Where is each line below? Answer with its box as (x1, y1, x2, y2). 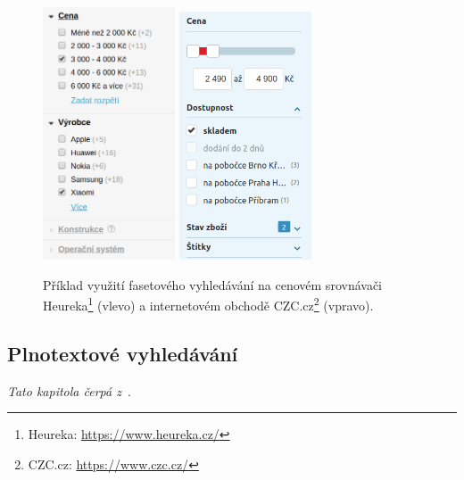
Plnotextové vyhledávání (7, 339, 238, 367)
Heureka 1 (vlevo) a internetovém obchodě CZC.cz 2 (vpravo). (43, 294, 374, 314)
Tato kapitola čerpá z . (7, 381, 131, 400)
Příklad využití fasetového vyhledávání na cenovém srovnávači (43, 275, 382, 294)
